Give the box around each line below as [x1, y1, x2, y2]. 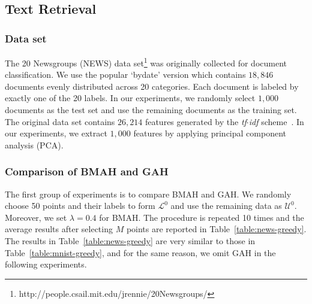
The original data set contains [5, 115, 115, 127]
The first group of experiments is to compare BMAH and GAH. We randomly [5, 187, 292, 200]
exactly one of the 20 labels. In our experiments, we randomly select [5, 92, 256, 104]
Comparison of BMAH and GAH [5, 164, 169, 179]
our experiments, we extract [5, 127, 107, 139]
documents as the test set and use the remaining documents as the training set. [5, 104, 297, 116]
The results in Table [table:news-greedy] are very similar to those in [5, 235, 256, 247]
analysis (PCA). [5, 138, 64, 151]
